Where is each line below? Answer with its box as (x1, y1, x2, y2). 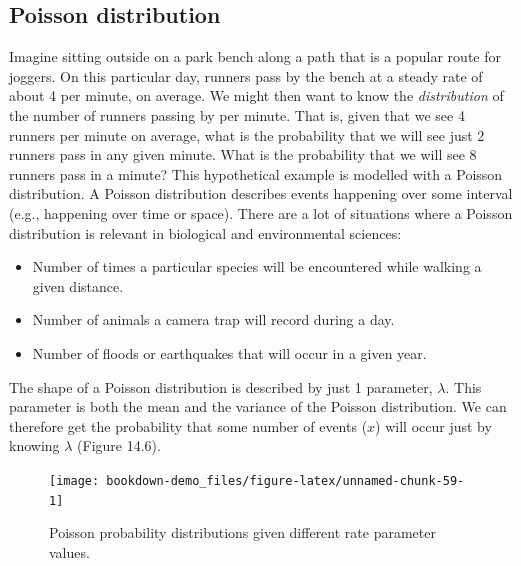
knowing (9, 435, 60, 456)
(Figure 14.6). (77, 435, 161, 456)
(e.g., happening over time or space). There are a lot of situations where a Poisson (9, 202, 513, 223)
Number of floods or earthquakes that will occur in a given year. (32, 342, 427, 363)
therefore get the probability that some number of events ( (9, 415, 368, 436)
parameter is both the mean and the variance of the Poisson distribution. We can (9, 396, 507, 417)
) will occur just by (375, 415, 492, 436)
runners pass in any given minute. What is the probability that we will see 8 (9, 144, 477, 165)
